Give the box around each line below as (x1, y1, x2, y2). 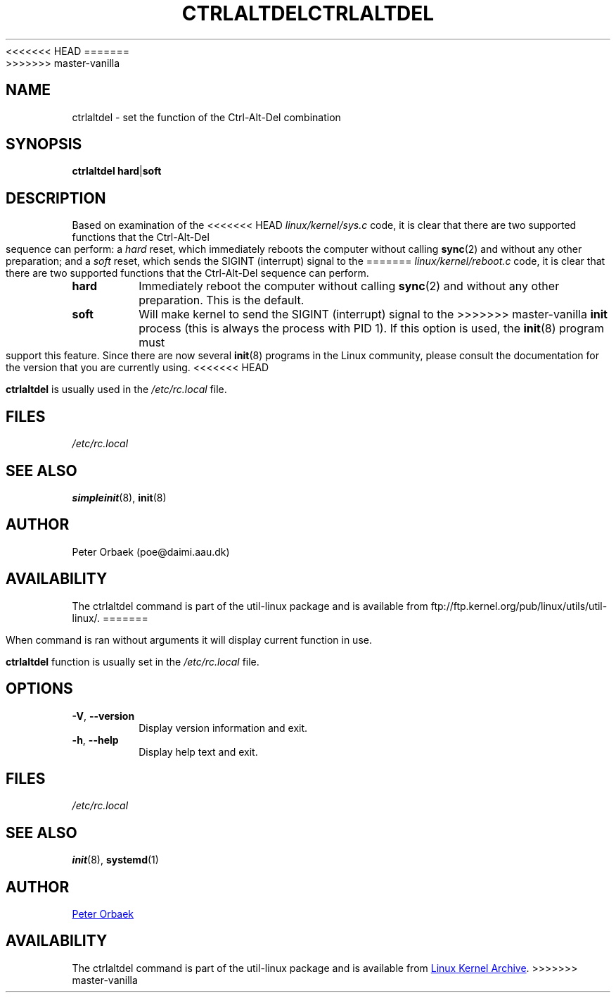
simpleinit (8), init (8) (72, 491, 167, 504)
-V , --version (72, 709, 135, 722)
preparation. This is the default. (139, 293, 304, 308)
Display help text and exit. (139, 745, 258, 758)
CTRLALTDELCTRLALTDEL (181, 1, 435, 25)
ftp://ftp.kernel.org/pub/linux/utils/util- (430, 599, 608, 612)
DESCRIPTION (6, 189, 106, 207)
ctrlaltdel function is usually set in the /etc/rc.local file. (6, 655, 259, 668)
